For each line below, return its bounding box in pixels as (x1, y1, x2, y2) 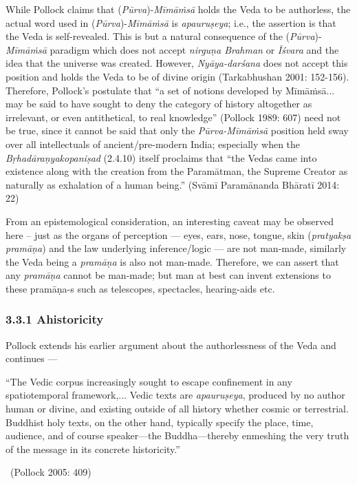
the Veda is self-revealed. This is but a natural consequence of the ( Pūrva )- (6, 29, 322, 43)
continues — (6, 351, 58, 366)
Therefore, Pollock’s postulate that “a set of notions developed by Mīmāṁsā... (6, 83, 335, 97)
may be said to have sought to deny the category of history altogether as (6, 96, 312, 111)
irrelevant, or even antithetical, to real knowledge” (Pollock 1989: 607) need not (6, 109, 341, 124)
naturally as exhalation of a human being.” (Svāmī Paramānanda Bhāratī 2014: (6, 177, 340, 191)
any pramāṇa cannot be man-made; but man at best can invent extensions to (6, 268, 331, 282)
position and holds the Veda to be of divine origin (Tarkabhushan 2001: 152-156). (6, 69, 349, 83)
